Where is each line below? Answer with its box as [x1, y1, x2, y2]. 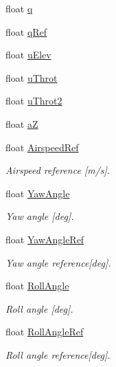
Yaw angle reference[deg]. [5, 255, 111, 269]
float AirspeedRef [5, 140, 79, 154]
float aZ [5, 116, 38, 131]
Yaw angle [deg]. [5, 209, 74, 223]
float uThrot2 [5, 93, 62, 108]
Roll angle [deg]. [5, 301, 73, 315]
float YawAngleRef [5, 232, 84, 246]
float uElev [5, 47, 51, 62]
